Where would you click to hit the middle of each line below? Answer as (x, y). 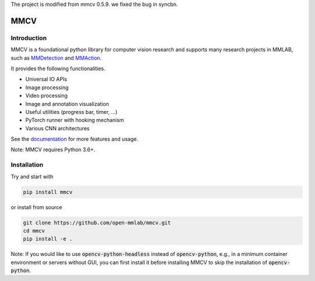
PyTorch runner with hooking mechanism (75, 120)
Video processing (47, 96)
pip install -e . (48, 239)
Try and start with (32, 176)
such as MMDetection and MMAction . (56, 58)
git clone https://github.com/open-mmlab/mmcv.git (97, 223)
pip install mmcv (48, 192)
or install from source (36, 207)
